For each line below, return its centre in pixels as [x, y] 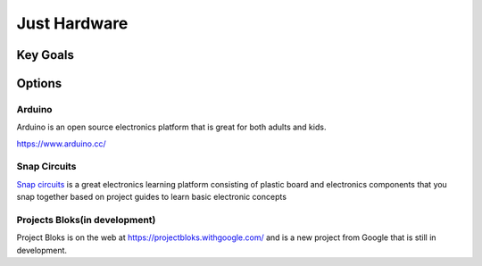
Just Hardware [72, 23]
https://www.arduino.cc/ [61, 144]
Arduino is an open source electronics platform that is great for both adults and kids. [171, 127]
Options [39, 83]
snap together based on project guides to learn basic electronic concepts [152, 197]
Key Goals [46, 55]
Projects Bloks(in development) [86, 220]
